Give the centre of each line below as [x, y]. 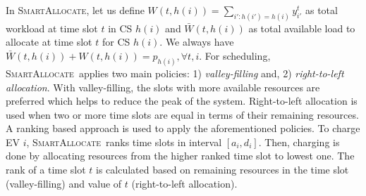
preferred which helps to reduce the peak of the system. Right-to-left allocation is [182, 101]
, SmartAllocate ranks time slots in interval [124, 142]
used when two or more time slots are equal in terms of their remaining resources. [182, 114]
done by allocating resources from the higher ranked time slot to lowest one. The [180, 156]
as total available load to [302, 28]
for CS [116, 42]
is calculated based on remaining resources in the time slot [222, 170]
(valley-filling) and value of [64, 183]
